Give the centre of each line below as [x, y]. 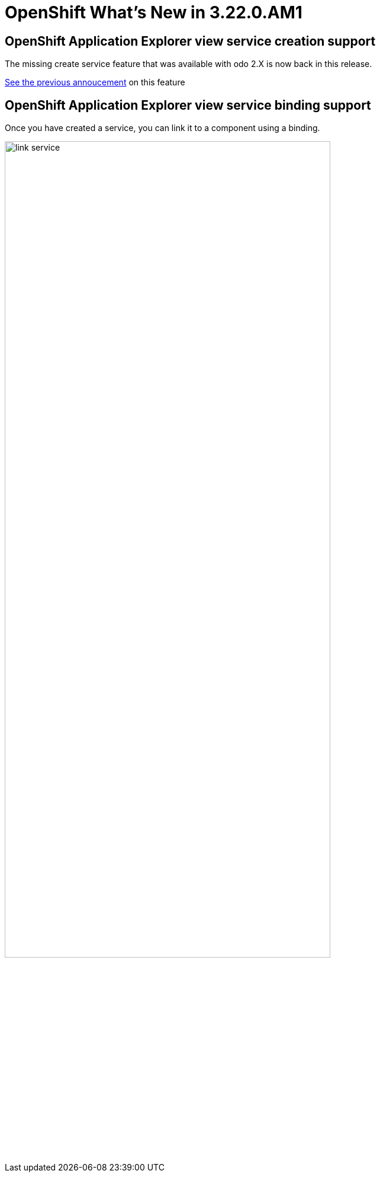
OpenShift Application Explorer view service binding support [188, 105]
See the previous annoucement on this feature [95, 82]
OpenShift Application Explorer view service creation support [190, 41]
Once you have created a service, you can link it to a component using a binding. [162, 128]
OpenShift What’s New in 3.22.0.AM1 [154, 12]
